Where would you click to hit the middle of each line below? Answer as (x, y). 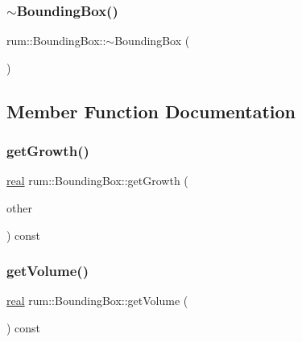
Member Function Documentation (151, 111)
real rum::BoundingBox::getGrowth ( (97, 181)
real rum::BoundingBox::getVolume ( (97, 301)
